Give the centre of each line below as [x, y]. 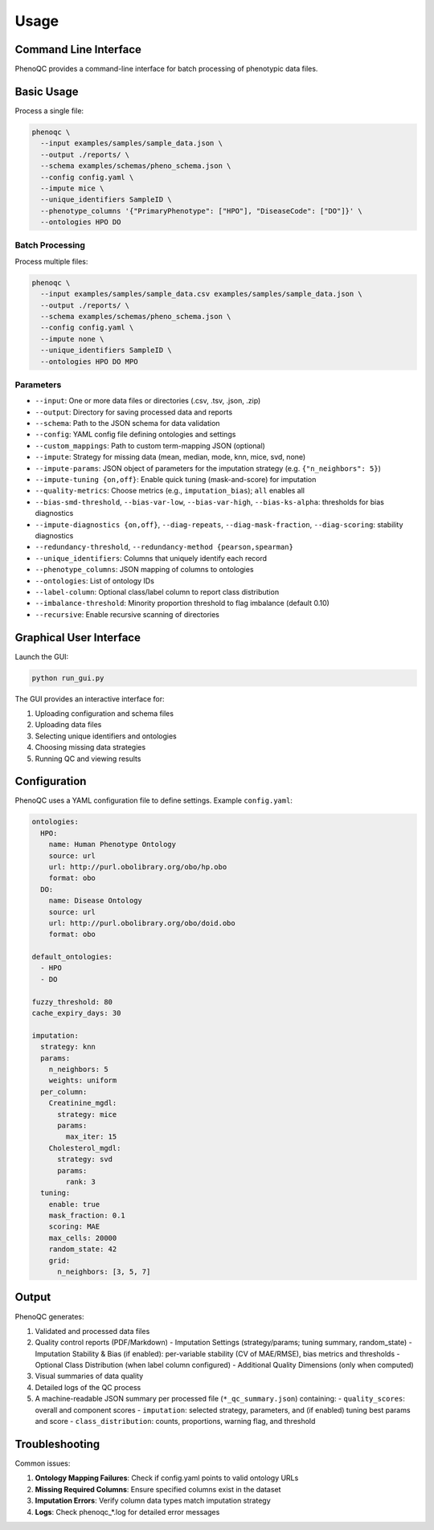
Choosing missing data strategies [90, 747]
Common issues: [43, 1463]
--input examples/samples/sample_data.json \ [131, 143]
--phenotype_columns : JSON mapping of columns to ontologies [144, 570]
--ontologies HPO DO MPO [89, 361]
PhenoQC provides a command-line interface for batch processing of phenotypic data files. [166, 69]
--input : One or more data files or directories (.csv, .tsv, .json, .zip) [148, 401]
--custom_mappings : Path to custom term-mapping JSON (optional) [150, 445]
